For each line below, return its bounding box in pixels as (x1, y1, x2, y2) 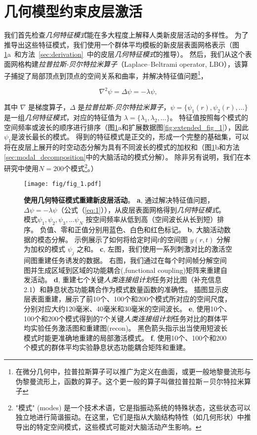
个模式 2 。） (63, 162, 98, 173)
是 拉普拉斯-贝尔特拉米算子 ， (78, 102, 171, 112)
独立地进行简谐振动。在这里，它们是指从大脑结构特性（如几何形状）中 (15, 412, 244, 422)
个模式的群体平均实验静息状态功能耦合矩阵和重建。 (24, 342, 190, 352)
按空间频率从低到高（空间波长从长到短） (86, 214, 217, 224)
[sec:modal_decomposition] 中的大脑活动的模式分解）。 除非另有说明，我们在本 (4, 151, 251, 162)
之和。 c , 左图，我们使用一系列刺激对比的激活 (77, 244, 225, 254)
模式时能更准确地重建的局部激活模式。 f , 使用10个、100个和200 (24, 332, 227, 343)
